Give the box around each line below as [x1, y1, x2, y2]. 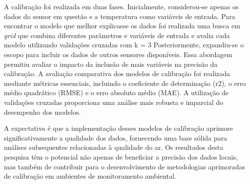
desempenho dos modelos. [4, 106, 81, 117]
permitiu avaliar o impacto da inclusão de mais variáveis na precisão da [4, 59, 218, 69]
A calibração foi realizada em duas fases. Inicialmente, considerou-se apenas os [4, 1, 239, 11]
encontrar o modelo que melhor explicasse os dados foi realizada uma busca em [4, 20, 240, 31]
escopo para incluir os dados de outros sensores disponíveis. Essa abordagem [4, 49, 232, 59]
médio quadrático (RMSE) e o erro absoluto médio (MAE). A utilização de [4, 87, 229, 98]
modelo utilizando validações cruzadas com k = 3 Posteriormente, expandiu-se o [4, 40, 244, 50]
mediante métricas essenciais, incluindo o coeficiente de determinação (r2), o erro [4, 78, 246, 88]
